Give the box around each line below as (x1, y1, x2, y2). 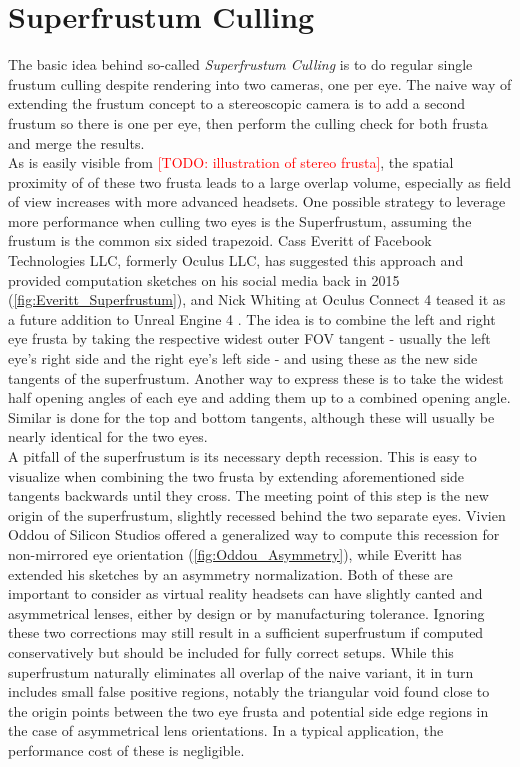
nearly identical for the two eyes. (8, 426, 208, 447)
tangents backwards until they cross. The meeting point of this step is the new (8, 485, 489, 506)
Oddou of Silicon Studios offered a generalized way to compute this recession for (8, 524, 500, 545)
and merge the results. (8, 132, 145, 153)
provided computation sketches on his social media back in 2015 (8, 269, 400, 290)
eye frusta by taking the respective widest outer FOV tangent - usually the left (8, 328, 491, 349)
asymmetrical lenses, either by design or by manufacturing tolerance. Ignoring (8, 602, 485, 623)
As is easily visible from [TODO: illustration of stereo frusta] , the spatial (8, 152, 454, 173)
